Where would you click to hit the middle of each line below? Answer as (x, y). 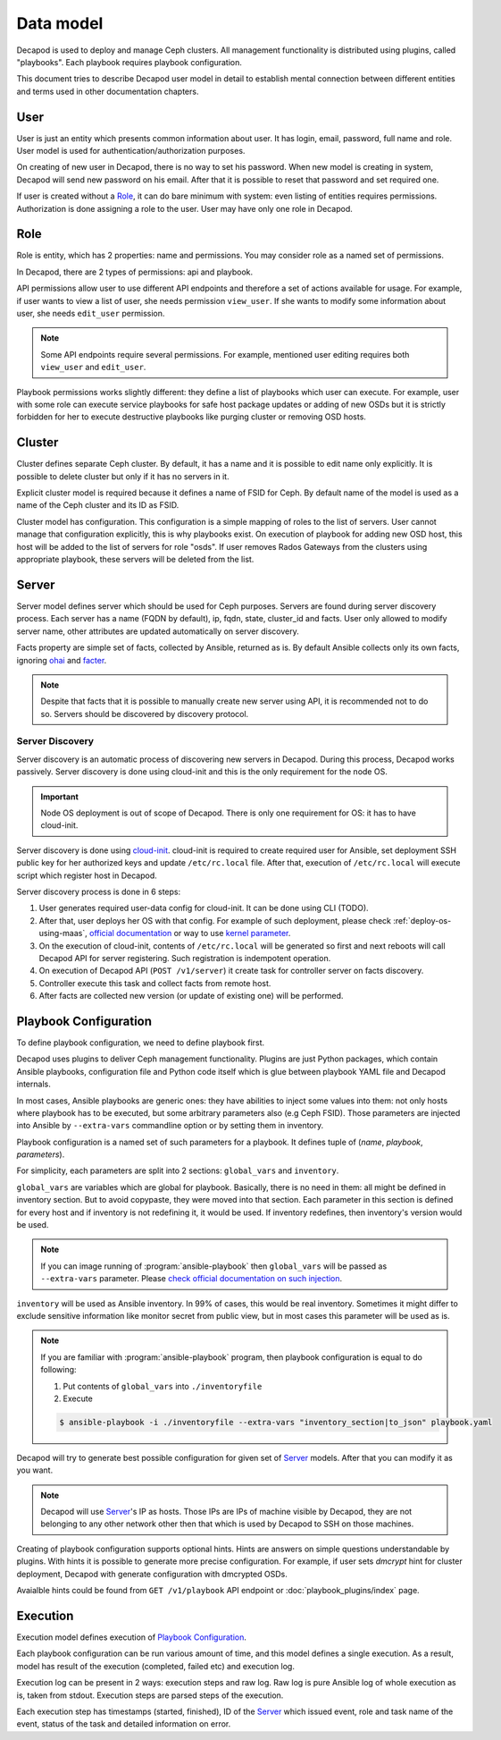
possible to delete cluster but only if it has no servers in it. (123, 476)
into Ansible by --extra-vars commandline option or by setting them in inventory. (170, 1126)
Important (60, 797)
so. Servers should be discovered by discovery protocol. (145, 714)
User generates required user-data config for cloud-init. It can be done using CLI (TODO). (204, 908)
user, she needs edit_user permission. (91, 314)
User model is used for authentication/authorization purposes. (131, 151)
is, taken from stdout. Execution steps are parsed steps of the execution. (150, 1695)
